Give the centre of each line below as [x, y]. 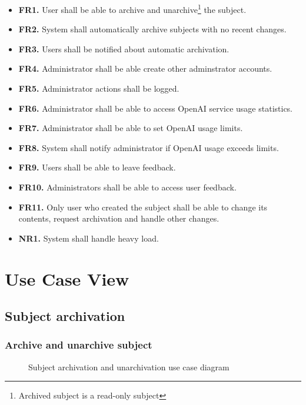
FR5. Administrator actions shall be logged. [99, 88]
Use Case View [67, 278]
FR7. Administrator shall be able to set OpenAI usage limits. [131, 128]
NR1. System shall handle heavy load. [89, 238]
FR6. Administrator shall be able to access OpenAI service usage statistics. [156, 108]
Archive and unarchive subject [79, 345]
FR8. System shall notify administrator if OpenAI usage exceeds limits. [149, 147]
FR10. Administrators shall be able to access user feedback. [127, 187]
